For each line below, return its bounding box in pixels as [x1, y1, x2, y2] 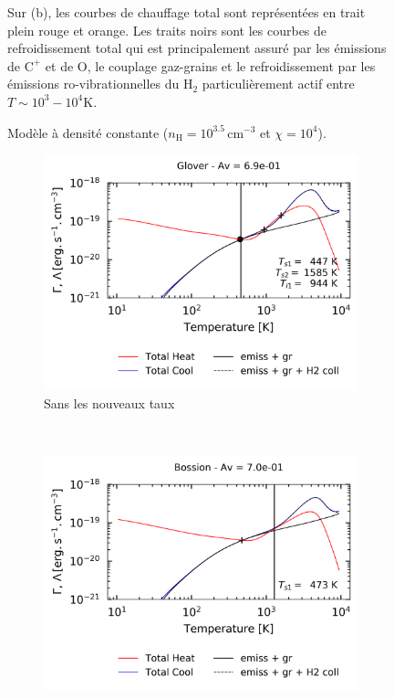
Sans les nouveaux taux [44, 393, 175, 412]
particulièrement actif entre [202, 74, 355, 93]
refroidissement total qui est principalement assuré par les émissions [7, 38, 387, 58]
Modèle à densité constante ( [7, 122, 169, 142]
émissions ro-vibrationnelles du [7, 74, 180, 93]
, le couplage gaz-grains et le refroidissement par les [87, 56, 376, 75]
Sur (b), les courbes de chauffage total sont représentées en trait [7, 3, 366, 21]
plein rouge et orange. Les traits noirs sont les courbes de [7, 20, 327, 39]
